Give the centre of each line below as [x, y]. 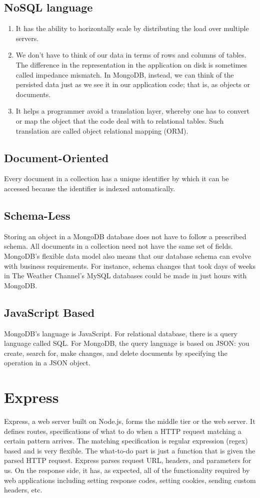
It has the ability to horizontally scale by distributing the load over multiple [132, 28]
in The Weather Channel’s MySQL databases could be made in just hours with [125, 276]
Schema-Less [37, 215]
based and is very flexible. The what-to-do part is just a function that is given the [130, 450]
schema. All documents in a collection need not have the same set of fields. [118, 246]
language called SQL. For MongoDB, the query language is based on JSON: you [127, 343]
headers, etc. [23, 490]
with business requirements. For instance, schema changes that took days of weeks [130, 266]
